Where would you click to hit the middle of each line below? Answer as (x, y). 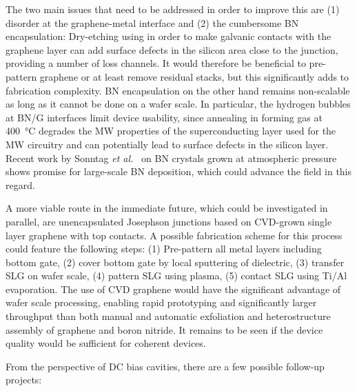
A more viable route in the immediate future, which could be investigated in (167, 208)
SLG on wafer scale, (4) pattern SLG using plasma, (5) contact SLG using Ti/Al (176, 275)
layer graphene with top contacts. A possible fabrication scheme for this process (174, 235)
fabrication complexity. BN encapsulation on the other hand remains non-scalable (178, 90)
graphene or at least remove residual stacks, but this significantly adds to (194, 76)
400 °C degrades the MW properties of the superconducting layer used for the (171, 131)
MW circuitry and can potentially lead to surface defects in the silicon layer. (167, 144)
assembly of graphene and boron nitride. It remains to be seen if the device (164, 329)
